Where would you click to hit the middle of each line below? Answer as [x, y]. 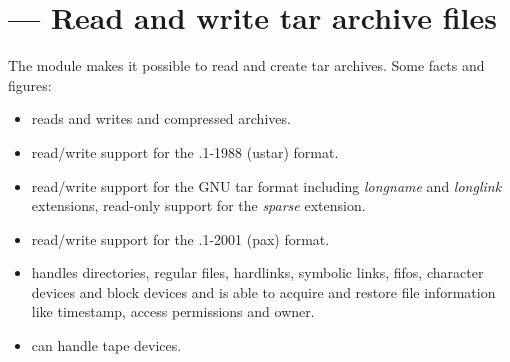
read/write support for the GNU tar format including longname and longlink [266, 185]
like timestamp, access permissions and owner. [173, 311]
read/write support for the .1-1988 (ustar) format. [185, 151]
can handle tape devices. [106, 345]
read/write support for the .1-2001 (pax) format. [180, 238]
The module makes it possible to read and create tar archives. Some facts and [246, 65]
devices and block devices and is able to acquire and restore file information [263, 291]
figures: [30, 84]
